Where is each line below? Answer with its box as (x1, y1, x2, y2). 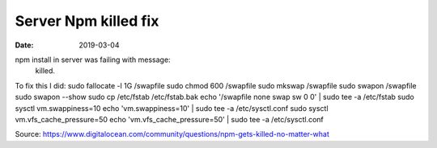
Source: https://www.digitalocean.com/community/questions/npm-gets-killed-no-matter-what (15, 129, 329, 139)
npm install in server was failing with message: (15, 55, 171, 64)
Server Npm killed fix (15, 12, 159, 30)
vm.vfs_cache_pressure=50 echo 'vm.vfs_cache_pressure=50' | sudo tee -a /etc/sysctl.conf (15, 114, 324, 124)
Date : (15, 40, 34, 50)
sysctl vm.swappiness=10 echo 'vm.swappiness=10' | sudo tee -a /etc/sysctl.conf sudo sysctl (15, 103, 329, 113)
